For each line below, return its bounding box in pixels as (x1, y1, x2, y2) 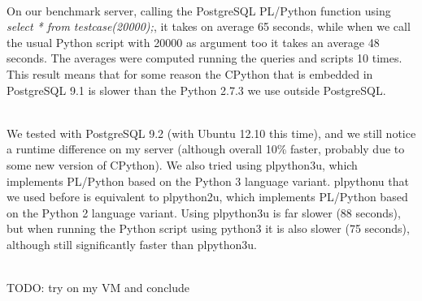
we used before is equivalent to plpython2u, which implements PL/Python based (7, 188, 408, 205)
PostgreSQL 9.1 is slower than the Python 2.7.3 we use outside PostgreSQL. (7, 81, 386, 98)
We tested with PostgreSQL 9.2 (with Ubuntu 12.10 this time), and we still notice (7, 124, 416, 141)
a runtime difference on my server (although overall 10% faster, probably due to (7, 140, 405, 157)
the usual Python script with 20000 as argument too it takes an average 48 (7, 33, 380, 50)
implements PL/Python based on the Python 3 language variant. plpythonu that (7, 172, 409, 189)
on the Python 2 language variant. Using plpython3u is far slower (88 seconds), (7, 204, 401, 221)
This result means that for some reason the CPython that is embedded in (7, 65, 373, 82)
